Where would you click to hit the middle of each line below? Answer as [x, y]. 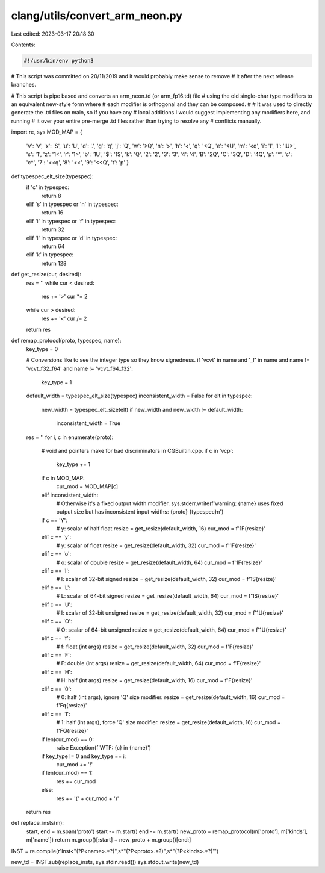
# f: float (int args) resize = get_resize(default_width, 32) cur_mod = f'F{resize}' [155, 647]
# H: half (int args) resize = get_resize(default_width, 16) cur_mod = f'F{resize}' [154, 680]
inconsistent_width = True [88, 423]
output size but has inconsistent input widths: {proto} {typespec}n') [140, 512]
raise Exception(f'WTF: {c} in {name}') [104, 748]
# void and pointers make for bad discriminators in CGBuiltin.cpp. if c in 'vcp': [138, 450]
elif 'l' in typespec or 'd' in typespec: [72, 238]
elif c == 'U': [57, 604]
